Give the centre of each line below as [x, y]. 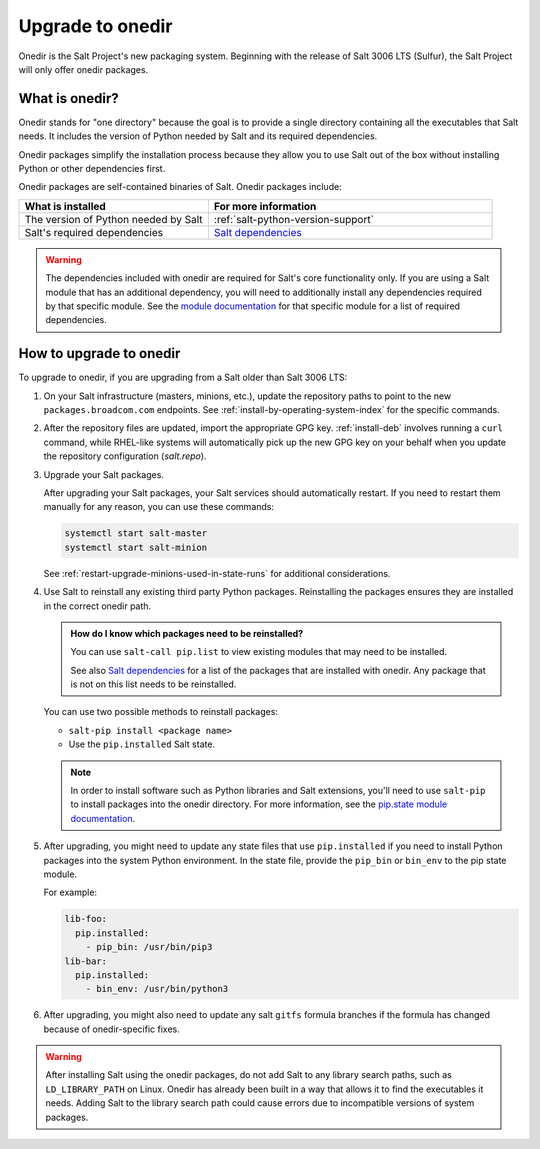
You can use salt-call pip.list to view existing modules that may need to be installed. [259, 652]
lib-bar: [86, 961]
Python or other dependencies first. [92, 169]
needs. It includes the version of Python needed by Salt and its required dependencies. [198, 136]
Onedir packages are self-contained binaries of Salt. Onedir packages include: [180, 187]
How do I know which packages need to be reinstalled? [187, 633]
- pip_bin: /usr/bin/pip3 [149, 947]
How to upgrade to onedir [99, 353]
